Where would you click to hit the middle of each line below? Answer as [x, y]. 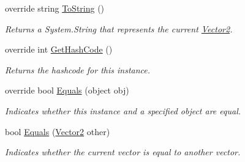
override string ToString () [55, 8]
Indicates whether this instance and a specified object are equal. [123, 110]
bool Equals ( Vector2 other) [58, 131]
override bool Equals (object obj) [67, 90]
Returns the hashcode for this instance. [78, 69]
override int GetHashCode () [59, 49]
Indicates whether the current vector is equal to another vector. [123, 152]
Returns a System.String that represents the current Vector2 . [119, 28]
